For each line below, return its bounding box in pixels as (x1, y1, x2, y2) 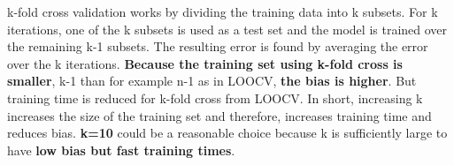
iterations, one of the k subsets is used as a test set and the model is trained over (7, 19, 448, 38)
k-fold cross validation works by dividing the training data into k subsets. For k (7, 3, 438, 20)
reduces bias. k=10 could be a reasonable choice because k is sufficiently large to (7, 124, 448, 142)
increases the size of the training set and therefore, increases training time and (7, 106, 432, 124)
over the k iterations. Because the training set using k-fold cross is (7, 54, 403, 72)
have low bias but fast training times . (7, 140, 235, 159)
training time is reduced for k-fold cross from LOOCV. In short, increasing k (7, 88, 423, 107)
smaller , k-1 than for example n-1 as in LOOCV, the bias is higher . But (7, 71, 417, 90)
